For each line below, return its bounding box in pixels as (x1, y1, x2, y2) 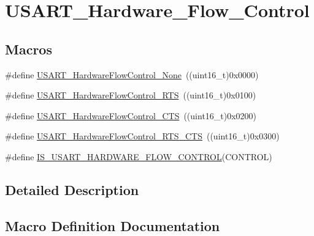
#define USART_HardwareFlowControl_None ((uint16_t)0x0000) (5, 68, 259, 81)
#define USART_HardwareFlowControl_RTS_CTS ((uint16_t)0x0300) (5, 130, 280, 142)
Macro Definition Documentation (5, 216, 220, 235)
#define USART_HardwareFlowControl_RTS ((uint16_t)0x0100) (5, 89, 256, 101)
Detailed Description (5, 180, 139, 199)
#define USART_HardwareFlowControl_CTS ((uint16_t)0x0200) (5, 109, 257, 122)
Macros (5, 39, 52, 58)
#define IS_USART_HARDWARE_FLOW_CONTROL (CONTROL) (5, 150, 272, 163)
